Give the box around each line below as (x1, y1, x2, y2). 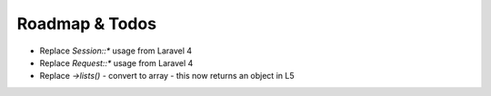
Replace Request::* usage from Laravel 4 (39, 57, 194, 68)
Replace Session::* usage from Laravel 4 (39, 45, 193, 56)
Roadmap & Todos (16, 14, 157, 34)
